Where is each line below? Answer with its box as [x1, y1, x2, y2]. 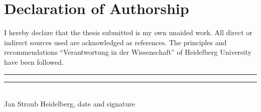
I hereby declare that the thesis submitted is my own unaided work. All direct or [4, 27, 252, 38]
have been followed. [4, 56, 64, 67]
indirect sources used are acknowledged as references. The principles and [4, 37, 227, 47]
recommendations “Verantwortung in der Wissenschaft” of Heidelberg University [4, 47, 251, 57]
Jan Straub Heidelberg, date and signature [4, 98, 135, 109]
